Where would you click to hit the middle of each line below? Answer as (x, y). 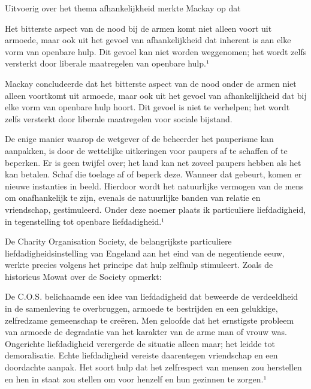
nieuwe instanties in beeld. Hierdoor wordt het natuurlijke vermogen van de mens (154, 186)
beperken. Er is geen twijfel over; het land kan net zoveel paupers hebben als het (153, 162)
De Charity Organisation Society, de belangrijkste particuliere (118, 241)
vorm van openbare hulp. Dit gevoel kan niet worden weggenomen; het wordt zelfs (156, 51)
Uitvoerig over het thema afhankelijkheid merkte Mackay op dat (123, 8)
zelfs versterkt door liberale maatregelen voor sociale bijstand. (119, 118)
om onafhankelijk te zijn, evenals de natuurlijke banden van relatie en (133, 197)
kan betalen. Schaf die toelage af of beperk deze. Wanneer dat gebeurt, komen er (153, 174)
